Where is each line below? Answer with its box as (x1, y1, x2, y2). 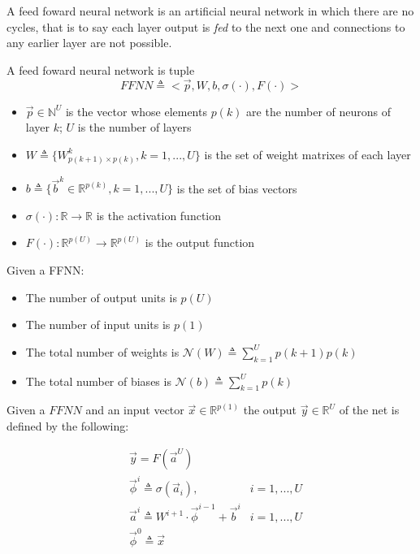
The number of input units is (25, 316, 171, 333)
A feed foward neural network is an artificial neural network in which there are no (6, 2, 414, 19)
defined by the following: (6, 417, 129, 434)
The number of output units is (25, 288, 177, 305)
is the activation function (96, 206, 222, 223)
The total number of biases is (25, 372, 171, 389)
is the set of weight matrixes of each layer (204, 145, 411, 162)
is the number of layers (77, 119, 192, 136)
